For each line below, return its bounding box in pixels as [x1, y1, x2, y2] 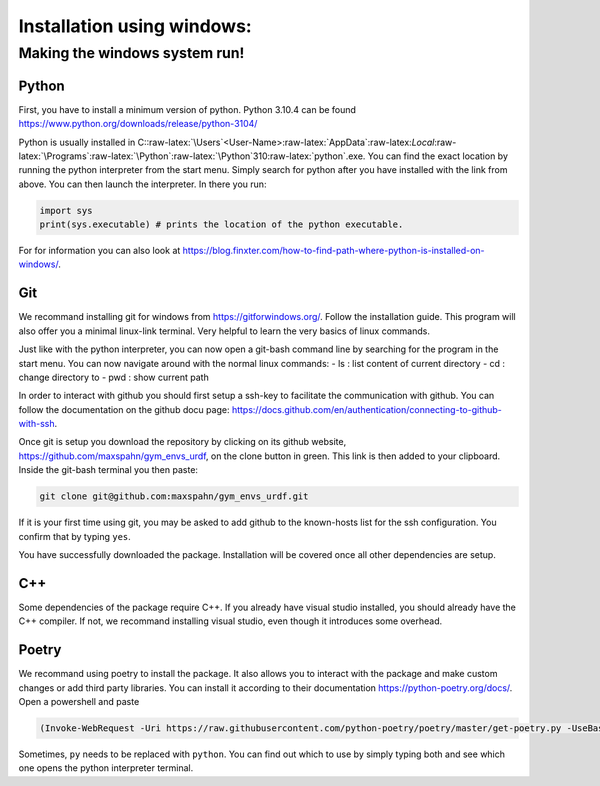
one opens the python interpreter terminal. [18, 762, 194, 774]
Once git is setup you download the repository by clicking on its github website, [18, 436, 347, 448]
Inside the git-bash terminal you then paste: [18, 464, 199, 476]
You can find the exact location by [367, 150, 509, 162]
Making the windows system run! [18, 44, 245, 62]
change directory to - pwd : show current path [18, 371, 209, 383]
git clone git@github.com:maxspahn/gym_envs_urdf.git [39, 491, 309, 502]
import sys [39, 205, 93, 216]
